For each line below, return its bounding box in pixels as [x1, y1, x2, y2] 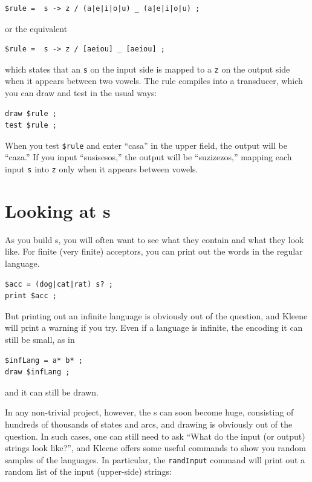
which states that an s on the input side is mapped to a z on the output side [5, 62, 290, 75]
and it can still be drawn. [5, 385, 99, 398]
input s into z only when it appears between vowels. [5, 163, 198, 175]
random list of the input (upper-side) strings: [5, 465, 172, 478]
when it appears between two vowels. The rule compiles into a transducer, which [5, 74, 303, 87]
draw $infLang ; [5, 368, 70, 377]
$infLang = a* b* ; [5, 356, 83, 365]
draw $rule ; [5, 109, 57, 118]
